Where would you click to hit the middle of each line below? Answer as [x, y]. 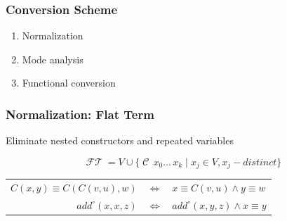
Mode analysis [53, 59]
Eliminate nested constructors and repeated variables [120, 140]
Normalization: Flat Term [80, 114]
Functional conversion [69, 83]
